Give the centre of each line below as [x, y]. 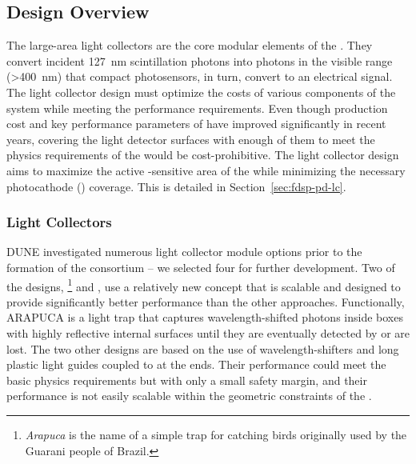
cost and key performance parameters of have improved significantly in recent [196, 124]
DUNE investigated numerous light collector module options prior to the [184, 252]
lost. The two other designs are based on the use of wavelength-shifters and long [203, 348]
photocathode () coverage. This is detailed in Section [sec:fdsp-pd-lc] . [176, 186]
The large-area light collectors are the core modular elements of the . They [190, 45]
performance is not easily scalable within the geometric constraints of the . [189, 396]
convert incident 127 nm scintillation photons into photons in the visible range [200, 60]
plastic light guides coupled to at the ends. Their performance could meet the [196, 364]
